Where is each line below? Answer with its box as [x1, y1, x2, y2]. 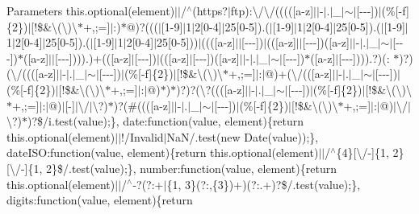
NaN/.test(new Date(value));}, [166, 128, 319, 145]
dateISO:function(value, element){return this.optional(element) [6, 144, 319, 161]
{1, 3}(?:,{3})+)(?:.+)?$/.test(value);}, [166, 175, 361, 192]
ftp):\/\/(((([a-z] [230, 2, 314, 19]
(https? [192, 2, 228, 19]
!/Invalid [121, 128, 164, 145]
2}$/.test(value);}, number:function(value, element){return [45, 159, 337, 176]
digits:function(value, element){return [6, 191, 193, 208]
